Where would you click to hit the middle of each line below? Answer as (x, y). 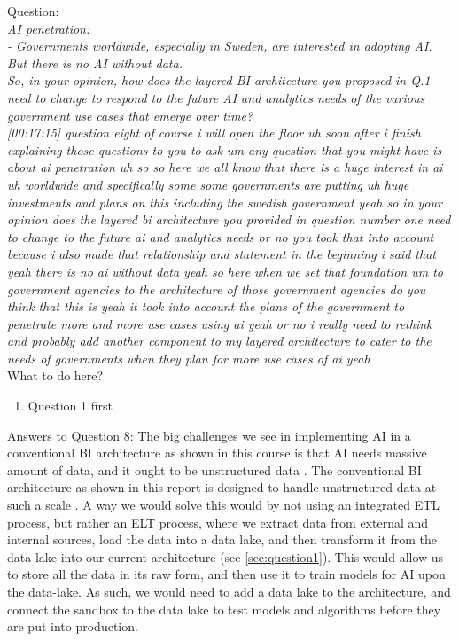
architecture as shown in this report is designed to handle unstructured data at (222, 487)
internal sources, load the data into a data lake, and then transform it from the (222, 539)
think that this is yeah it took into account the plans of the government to (206, 306)
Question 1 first (70, 406)
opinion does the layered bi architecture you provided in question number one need (229, 219)
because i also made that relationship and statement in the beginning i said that (222, 254)
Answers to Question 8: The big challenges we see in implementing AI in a (209, 435)
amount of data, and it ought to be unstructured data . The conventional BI (214, 469)
